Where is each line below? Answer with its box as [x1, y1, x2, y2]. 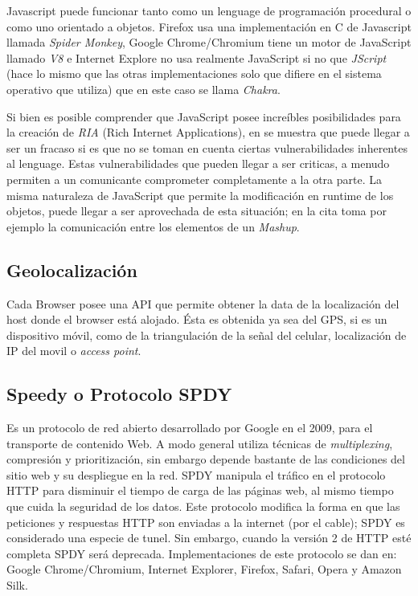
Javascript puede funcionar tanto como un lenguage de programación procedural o [6, 2, 412, 18]
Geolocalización [6, 257, 137, 282]
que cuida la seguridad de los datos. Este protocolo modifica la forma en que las [6, 498, 400, 515]
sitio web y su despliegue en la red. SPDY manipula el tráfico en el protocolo [6, 466, 386, 483]
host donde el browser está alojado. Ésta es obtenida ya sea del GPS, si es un [6, 311, 387, 328]
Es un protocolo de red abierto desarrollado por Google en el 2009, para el [6, 419, 373, 436]
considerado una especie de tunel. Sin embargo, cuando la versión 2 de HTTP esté [6, 529, 412, 546]
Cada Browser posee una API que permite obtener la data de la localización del [6, 295, 400, 312]
